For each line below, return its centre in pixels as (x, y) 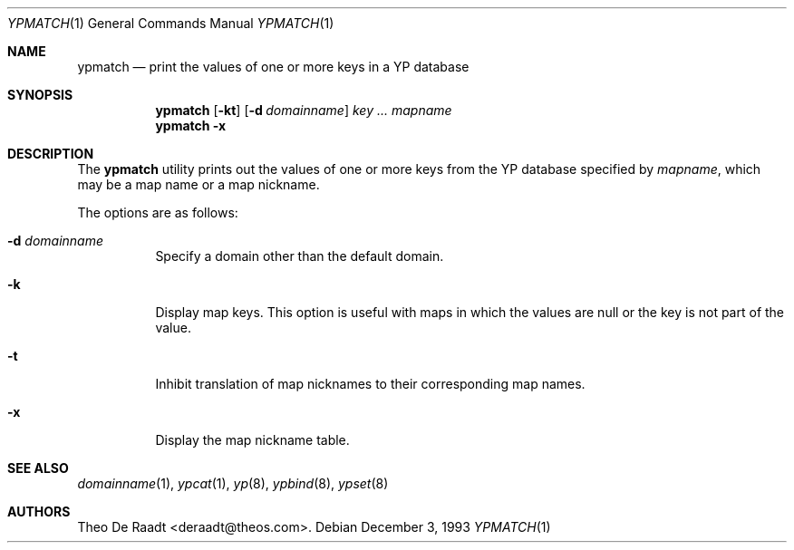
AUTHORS (39, 511)
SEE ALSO (38, 468)
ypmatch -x (191, 125)
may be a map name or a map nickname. (198, 184)
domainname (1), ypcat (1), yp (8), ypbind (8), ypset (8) (233, 483)
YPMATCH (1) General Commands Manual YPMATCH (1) (171, 23)
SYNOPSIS (40, 95)
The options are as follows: (158, 212)
